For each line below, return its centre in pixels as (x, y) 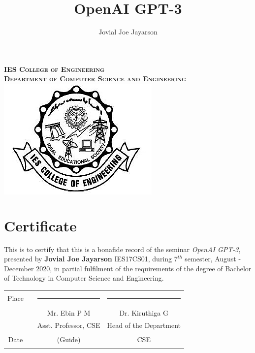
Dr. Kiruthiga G (144, 313)
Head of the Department (144, 325)
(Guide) (69, 339)
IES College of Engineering (54, 69)
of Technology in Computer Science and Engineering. (84, 278)
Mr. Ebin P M (69, 313)
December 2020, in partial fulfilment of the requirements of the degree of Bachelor (128, 268)
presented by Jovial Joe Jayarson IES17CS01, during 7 (91, 259)
